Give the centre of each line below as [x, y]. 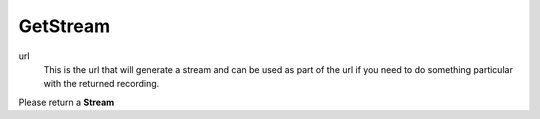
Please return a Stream [66, 102]
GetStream [64, 26]
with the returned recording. [101, 84]
